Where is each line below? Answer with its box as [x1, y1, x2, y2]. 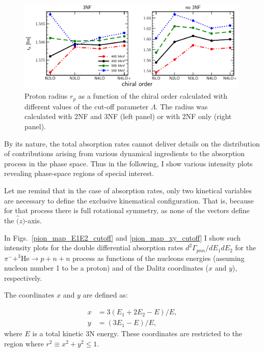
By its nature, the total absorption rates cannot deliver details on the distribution [4, 138, 260, 149]
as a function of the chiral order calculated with [78, 91, 228, 101]
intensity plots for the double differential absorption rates [4, 242, 183, 253]
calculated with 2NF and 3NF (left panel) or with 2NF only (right [24, 111, 232, 122]
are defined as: [83, 289, 128, 300]
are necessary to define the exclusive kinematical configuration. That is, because [4, 195, 254, 206]
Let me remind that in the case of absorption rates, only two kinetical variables [4, 185, 252, 196]
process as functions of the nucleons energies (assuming [72, 252, 245, 263]
